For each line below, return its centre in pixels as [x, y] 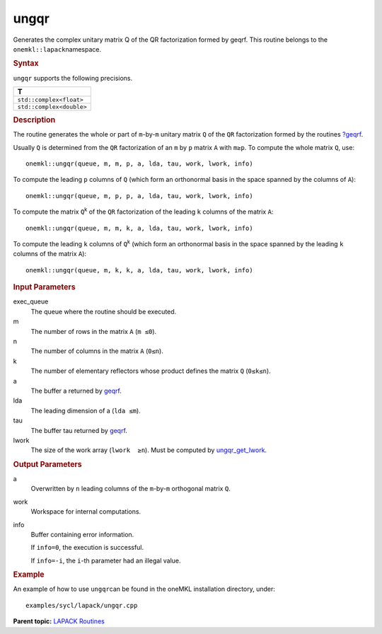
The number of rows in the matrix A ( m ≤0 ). [94, 331]
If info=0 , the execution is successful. [87, 548]
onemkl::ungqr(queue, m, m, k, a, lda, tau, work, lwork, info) [140, 228]
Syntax [26, 64]
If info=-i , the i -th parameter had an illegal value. [106, 560]
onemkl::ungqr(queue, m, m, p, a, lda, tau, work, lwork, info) [140, 164]
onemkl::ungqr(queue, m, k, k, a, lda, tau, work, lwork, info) [140, 270]
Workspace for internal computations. [86, 512]
